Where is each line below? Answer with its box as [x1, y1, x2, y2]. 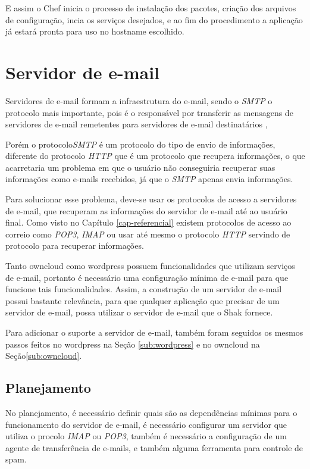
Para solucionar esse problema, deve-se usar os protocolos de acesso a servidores [5, 193, 297, 205]
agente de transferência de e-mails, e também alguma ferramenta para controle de [5, 441, 303, 454]
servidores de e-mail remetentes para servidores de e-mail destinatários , [5, 118, 268, 130]
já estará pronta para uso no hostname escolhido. [5, 25, 184, 37]
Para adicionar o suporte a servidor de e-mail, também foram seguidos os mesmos [5, 326, 303, 338]
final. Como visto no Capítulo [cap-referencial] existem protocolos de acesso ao [5, 216, 292, 229]
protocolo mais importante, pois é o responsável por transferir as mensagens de [5, 106, 293, 118]
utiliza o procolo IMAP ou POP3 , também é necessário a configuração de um [5, 430, 287, 442]
